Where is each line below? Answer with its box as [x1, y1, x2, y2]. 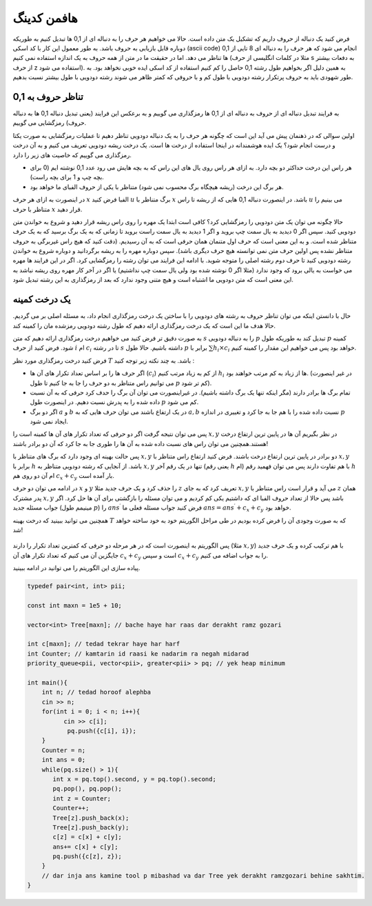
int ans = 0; [41, 756, 86, 764]
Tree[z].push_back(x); [52, 814, 130, 822]
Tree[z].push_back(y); [52, 823, 130, 831]
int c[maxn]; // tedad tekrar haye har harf [27, 640, 180, 648]
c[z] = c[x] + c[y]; [52, 833, 122, 841]
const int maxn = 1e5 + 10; [27, 601, 122, 610]
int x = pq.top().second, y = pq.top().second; [52, 775, 216, 783]
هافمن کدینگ [12, 10, 79, 26]
